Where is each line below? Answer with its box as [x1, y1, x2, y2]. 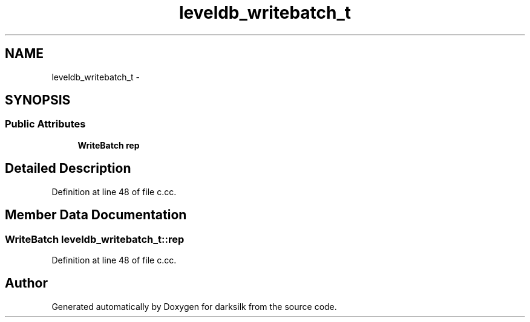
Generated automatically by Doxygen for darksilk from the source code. [51, 301, 337, 312]
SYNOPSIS [5, 92, 71, 108]
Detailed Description [5, 161, 131, 176]
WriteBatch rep [77, 140, 140, 150]
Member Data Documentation [5, 207, 187, 223]
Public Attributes [5, 118, 86, 130]
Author [5, 275, 48, 291]
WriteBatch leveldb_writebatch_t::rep [5, 233, 185, 245]
